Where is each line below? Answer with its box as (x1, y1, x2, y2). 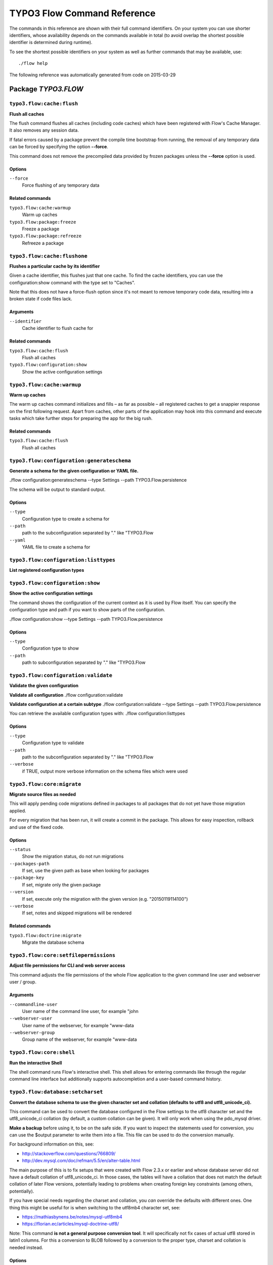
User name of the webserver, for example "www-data (22, 1022, 134, 1028)
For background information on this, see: (9, 1141, 95, 1147)
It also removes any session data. (9, 127, 79, 134)
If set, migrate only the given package (22, 881, 101, 888)
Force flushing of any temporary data (22, 182, 100, 188)
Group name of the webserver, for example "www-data (22, 1036, 138, 1042)
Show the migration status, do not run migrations (22, 853, 124, 860)
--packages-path (9, 861, 50, 866)
